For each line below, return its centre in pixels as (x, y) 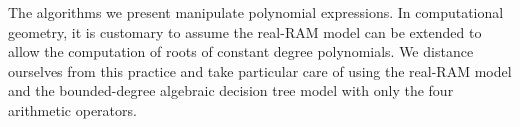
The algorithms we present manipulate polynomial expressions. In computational (256, 12)
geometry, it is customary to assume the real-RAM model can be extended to (245, 31)
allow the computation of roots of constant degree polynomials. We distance (241, 51)
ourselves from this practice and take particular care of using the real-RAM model (260, 70)
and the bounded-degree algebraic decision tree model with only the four (231, 90)
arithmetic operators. (72, 109)
